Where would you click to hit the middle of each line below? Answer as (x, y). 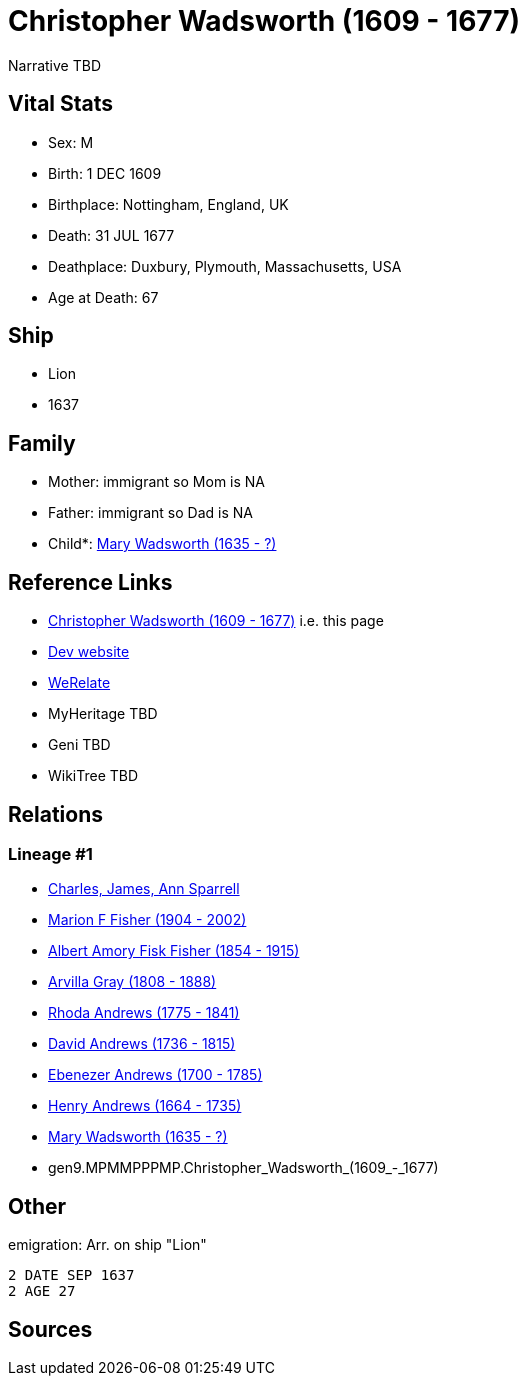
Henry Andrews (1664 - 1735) (145, 1106)
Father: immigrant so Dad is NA (150, 513)
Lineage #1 (50, 853)
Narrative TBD (54, 65)
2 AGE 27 (42, 1291)
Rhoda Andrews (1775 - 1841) (144, 1013)
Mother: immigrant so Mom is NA (157, 482)
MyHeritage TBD (103, 714)
